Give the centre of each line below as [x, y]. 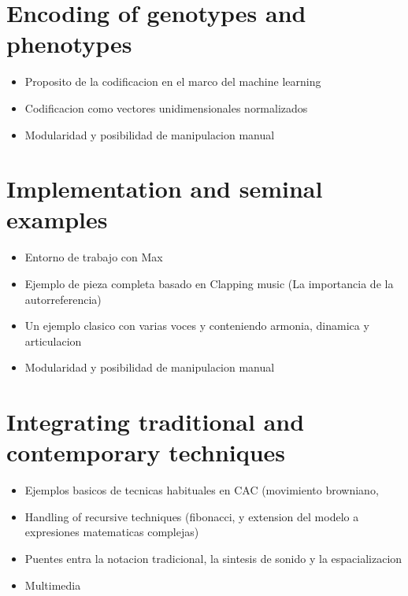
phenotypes [69, 44]
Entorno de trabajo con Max [94, 257]
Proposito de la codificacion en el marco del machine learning [173, 81]
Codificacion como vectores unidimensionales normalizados [166, 107]
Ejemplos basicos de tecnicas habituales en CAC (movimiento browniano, [202, 490]
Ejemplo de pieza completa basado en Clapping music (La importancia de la [209, 283]
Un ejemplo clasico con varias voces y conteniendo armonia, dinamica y [197, 326]
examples [57, 219]
